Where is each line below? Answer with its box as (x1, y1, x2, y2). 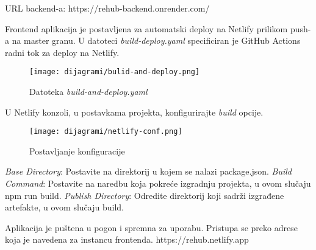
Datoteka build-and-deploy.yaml (29, 85, 148, 98)
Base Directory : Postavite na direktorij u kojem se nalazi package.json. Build (5, 165, 292, 178)
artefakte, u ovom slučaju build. (5, 201, 124, 214)
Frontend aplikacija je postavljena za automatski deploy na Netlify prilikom (5, 22, 288, 35)
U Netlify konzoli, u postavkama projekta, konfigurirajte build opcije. (5, 105, 264, 118)
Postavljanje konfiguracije (29, 144, 125, 157)
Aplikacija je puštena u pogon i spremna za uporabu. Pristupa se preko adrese (5, 221, 298, 234)
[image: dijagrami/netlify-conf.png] (29, 127, 182, 136)
